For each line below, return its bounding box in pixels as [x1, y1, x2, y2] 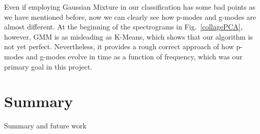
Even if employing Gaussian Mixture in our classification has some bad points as [4, 2, 255, 12]
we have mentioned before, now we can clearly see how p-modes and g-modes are [4, 11, 256, 22]
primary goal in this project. [4, 61, 93, 72]
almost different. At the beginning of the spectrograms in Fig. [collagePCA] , [4, 21, 243, 32]
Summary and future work [4, 120, 86, 131]
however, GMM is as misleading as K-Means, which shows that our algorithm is [4, 31, 253, 42]
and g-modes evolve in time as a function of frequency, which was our [26, 51, 243, 61]
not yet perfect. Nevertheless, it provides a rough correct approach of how [4, 41, 234, 52]
